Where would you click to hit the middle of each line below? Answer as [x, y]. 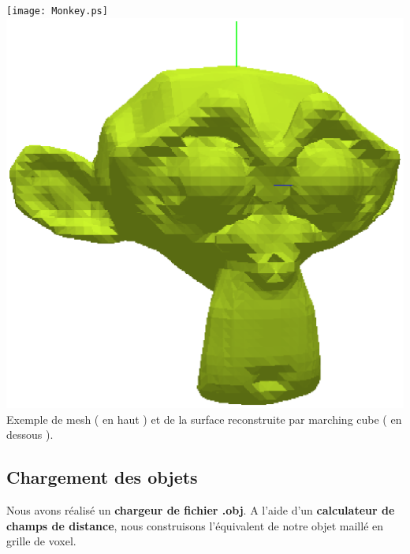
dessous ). [30, 434]
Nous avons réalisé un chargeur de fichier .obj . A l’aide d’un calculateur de [201, 510]
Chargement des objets [102, 477]
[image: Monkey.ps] [57, 11]
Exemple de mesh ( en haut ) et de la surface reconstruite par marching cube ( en [204, 419]
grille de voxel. [41, 541]
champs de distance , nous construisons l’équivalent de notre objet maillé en [195, 525]
